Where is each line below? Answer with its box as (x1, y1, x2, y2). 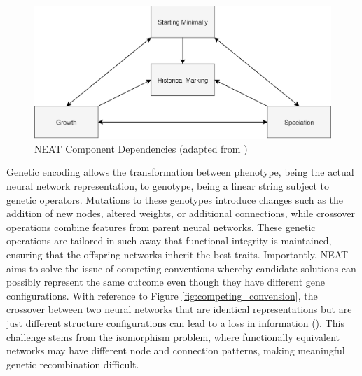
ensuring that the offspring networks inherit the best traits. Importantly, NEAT (6, 246, 349, 261)
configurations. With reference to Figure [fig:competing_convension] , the (6, 288, 318, 302)
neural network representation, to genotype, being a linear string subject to (6, 179, 329, 193)
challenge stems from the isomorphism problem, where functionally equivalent (6, 329, 340, 344)
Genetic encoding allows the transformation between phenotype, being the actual (6, 165, 354, 179)
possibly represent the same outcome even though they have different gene (6, 274, 325, 289)
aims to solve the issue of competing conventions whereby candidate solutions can (6, 260, 356, 275)
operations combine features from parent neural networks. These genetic (6, 219, 316, 234)
